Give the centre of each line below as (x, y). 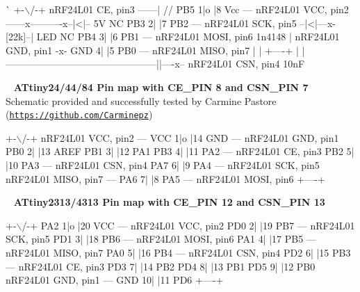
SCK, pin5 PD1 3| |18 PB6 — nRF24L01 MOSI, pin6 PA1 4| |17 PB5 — (161, 239)
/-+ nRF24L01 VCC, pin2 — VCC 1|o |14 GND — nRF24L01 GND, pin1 (180, 137)
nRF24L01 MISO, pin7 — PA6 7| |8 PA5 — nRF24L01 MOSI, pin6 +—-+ (165, 178)
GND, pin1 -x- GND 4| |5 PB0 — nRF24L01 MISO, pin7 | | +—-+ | (152, 50)
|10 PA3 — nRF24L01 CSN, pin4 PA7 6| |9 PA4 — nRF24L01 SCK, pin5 (163, 165)
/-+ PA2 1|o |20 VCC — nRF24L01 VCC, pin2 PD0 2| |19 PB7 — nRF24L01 (188, 225)
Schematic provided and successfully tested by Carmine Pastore (141, 100)
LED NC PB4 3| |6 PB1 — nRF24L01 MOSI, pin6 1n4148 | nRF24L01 (188, 36)
